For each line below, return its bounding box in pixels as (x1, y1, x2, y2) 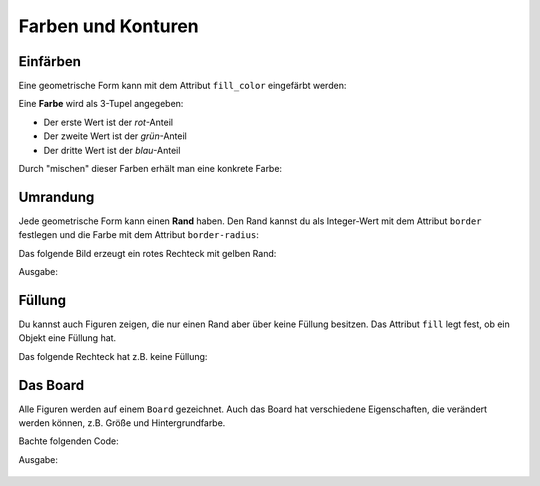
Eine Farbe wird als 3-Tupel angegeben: (18, 98, 184, 110)
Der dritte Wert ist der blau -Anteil (43, 144, 181, 156)
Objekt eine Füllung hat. (18, 332, 117, 344)
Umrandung (18, 188, 95, 205)
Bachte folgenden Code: (18, 435, 119, 447)
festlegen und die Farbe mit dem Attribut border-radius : (18, 229, 259, 241)
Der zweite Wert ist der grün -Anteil (43, 130, 187, 142)
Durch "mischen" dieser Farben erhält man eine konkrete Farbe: (18, 163, 283, 175)
